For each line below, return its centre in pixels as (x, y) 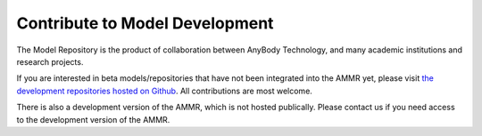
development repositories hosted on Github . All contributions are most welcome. (164, 91)
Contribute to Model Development (145, 23)
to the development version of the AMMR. (93, 119)
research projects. (50, 61)
